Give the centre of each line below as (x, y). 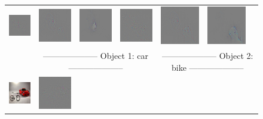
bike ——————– (207, 67)
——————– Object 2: (208, 56)
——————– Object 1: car (96, 56)
